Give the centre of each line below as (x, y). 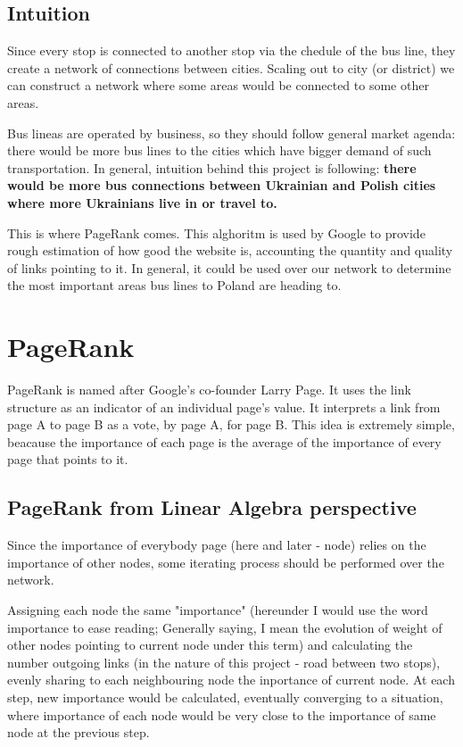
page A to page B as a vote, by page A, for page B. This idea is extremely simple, (231, 424)
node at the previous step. (79, 732)
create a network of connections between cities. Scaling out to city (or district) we (231, 67)
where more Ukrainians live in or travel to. (142, 202)
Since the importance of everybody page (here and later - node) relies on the (217, 545)
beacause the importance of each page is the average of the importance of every (224, 441)
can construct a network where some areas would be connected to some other (218, 85)
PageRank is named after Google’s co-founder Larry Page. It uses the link (209, 390)
